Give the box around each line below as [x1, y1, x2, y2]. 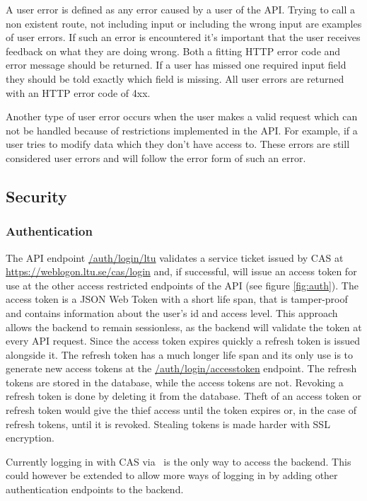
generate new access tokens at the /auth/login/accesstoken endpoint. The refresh [6, 361, 357, 376]
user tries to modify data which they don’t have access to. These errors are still [6, 137, 350, 151]
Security [6, 185, 67, 207]
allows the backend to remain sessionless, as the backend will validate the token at [6, 319, 362, 334]
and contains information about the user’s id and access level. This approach [6, 305, 338, 320]
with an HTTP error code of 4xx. [6, 85, 151, 100]
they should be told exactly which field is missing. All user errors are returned [6, 71, 344, 86]
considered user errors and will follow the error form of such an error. [6, 150, 306, 165]
